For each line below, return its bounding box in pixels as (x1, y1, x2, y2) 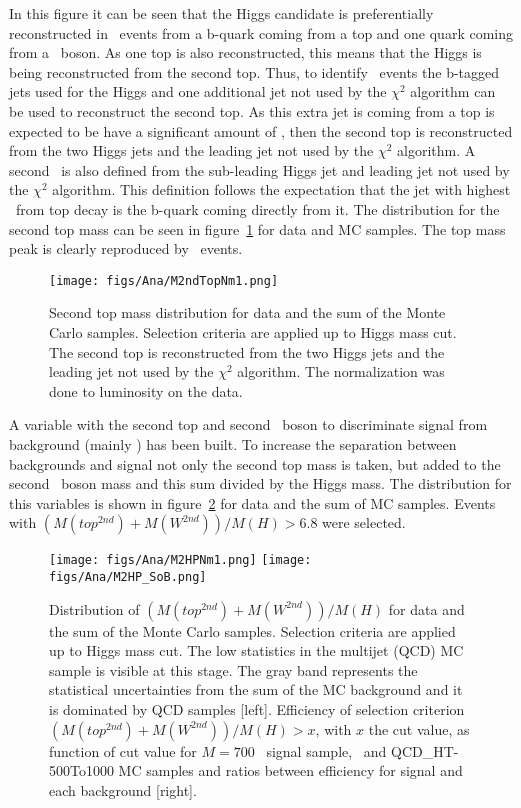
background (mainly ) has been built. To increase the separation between (9, 433, 457, 454)
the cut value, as (368, 718, 470, 739)
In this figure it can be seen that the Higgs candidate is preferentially (9, 3, 434, 23)
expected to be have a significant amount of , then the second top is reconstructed (9, 120, 513, 141)
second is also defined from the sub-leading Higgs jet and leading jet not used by (9, 159, 510, 180)
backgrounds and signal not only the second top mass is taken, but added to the (9, 453, 501, 474)
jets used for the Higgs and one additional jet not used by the (9, 81, 387, 102)
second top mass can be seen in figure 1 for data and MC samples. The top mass (9, 218, 506, 239)
